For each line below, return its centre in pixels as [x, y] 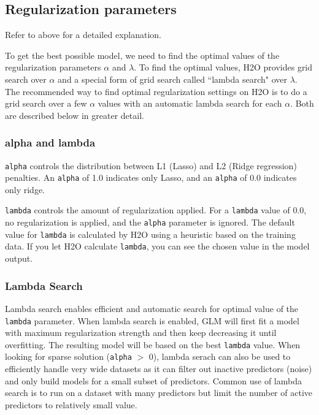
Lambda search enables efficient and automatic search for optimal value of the [152, 308]
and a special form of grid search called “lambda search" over [173, 79]
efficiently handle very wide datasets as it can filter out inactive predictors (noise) [159, 369]
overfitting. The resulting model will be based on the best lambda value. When [153, 344]
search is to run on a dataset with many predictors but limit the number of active [159, 393]
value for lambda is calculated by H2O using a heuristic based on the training [150, 234]
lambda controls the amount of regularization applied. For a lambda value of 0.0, [156, 210]
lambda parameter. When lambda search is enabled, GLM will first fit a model [152, 320]
